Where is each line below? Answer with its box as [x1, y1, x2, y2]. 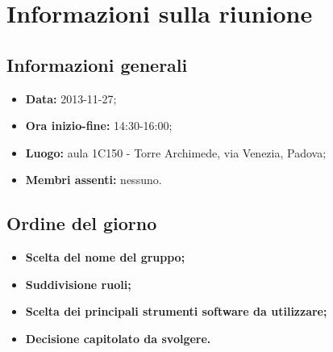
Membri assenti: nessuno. [25, 171, 162, 188]
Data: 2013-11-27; [25, 90, 117, 107]
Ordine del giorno [6, 211, 157, 236]
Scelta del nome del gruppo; [25, 249, 185, 266]
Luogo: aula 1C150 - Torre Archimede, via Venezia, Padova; [25, 144, 327, 161]
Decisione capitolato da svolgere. [25, 329, 211, 346]
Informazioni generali [6, 52, 188, 77]
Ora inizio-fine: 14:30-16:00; [25, 117, 173, 134]
